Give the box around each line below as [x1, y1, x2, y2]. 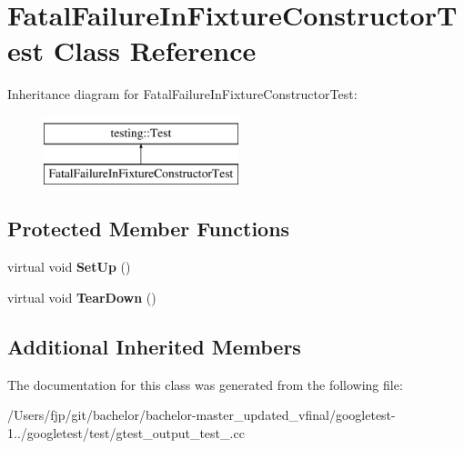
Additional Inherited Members [7, 332, 301, 360]
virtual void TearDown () [7, 287, 156, 306]
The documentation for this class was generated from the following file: [7, 374, 403, 394]
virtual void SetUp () [7, 257, 131, 276]
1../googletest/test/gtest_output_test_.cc [7, 423, 245, 442]
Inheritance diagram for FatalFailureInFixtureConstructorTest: [7, 85, 358, 104]
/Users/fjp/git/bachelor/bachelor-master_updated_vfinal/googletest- [7, 405, 396, 424]
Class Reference [53, 32, 257, 69]
